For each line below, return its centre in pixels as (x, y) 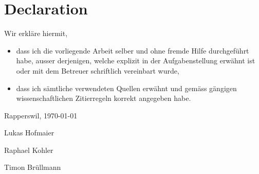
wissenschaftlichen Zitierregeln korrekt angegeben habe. (104, 98)
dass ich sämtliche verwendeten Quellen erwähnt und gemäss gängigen (126, 88)
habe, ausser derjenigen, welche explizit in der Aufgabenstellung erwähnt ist (136, 60)
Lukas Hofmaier (29, 133)
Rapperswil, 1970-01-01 (41, 115)
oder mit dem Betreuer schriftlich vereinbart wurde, (98, 70)
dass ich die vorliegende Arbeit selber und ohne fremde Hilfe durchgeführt (133, 50)
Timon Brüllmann (33, 167)
